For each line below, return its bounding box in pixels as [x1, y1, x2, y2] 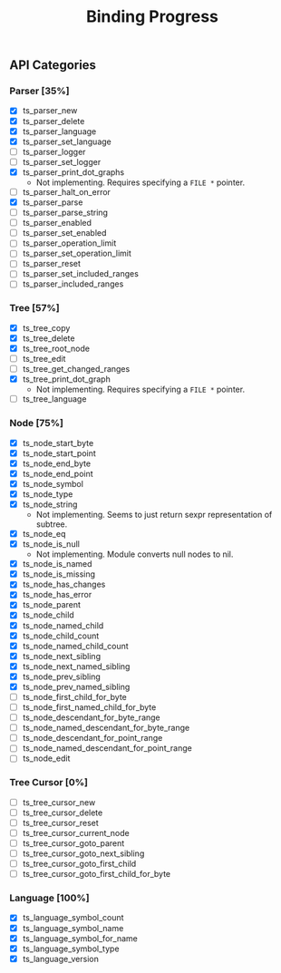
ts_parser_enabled [22, 218, 92, 229]
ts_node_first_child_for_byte [22, 691, 127, 702]
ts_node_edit [22, 753, 71, 764]
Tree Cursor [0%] [9, 776, 89, 789]
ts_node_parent [22, 599, 82, 610]
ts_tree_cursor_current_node [22, 827, 130, 838]
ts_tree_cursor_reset [22, 817, 100, 828]
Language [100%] [9, 891, 90, 904]
